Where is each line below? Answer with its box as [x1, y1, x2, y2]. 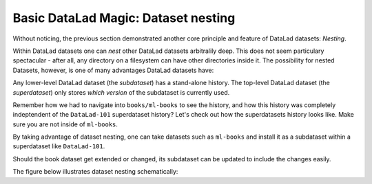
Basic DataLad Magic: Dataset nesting [12, 10, 236, 25]
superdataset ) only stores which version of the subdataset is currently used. [12, 88, 230, 96]
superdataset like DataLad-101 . [12, 142, 105, 150]
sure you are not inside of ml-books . [12, 120, 118, 128]
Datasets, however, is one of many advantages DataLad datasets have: [12, 66, 214, 74]
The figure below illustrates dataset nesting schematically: [12, 168, 178, 176]
